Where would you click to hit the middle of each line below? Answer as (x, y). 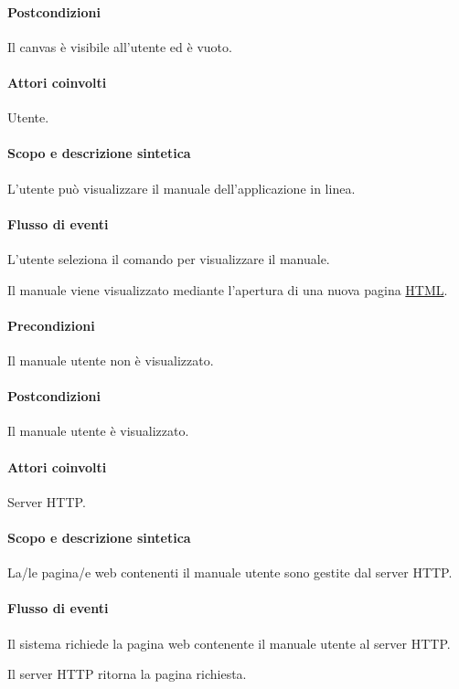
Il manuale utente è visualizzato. (98, 431)
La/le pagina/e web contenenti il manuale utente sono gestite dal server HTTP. (230, 572)
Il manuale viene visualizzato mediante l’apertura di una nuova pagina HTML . (228, 289)
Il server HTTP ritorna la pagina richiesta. (127, 674)
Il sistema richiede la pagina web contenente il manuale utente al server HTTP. (229, 643)
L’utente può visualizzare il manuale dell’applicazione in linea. (181, 188)
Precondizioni (51, 325)
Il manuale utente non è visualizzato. (111, 360)
